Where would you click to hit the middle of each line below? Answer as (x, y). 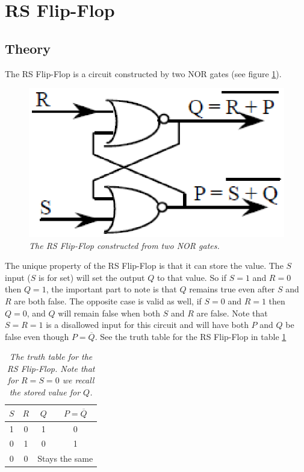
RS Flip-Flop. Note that (51, 368)
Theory (28, 48)
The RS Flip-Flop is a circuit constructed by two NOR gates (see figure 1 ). (143, 73)
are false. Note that (232, 313)
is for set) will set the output (92, 277)
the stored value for (45, 392)
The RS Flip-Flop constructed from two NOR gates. (124, 245)
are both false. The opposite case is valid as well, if (108, 301)
